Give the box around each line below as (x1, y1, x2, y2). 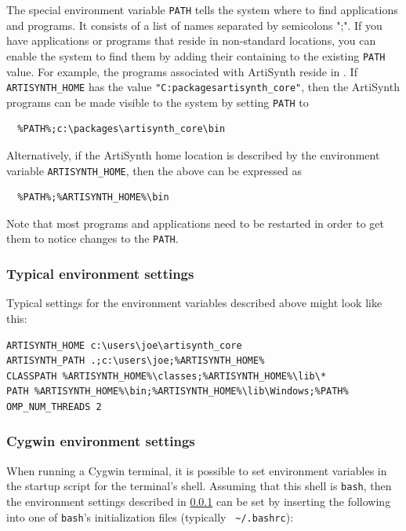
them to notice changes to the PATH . (6, 230, 179, 247)
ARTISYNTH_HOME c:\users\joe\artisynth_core (6, 339, 242, 351)
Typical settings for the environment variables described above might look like (6, 295, 382, 311)
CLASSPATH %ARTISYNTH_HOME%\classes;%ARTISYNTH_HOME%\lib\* (6, 370, 327, 382)
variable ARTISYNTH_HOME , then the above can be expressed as (6, 162, 303, 178)
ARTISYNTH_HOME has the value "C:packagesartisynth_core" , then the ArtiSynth (6, 79, 400, 95)
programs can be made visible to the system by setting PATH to (6, 93, 309, 110)
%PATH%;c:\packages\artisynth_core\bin (17, 123, 226, 135)
